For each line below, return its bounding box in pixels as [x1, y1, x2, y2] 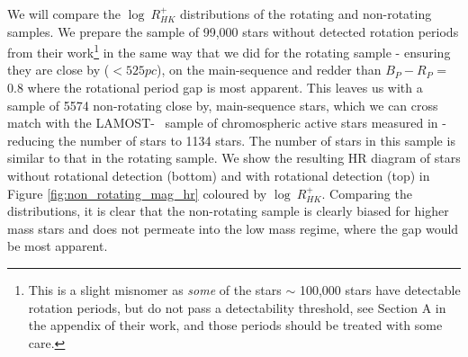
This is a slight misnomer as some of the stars [28, 280, 282, 299]
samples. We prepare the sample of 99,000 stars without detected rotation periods [7, 22, 459, 40]
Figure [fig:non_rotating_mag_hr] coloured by [7, 183, 267, 202]
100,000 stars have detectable [299, 280, 461, 299]
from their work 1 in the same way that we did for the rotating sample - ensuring [7, 40, 451, 61]
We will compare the [7, 4, 121, 22]
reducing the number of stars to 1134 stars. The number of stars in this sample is [7, 130, 455, 149]
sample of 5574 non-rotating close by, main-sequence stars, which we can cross [7, 95, 438, 114]
